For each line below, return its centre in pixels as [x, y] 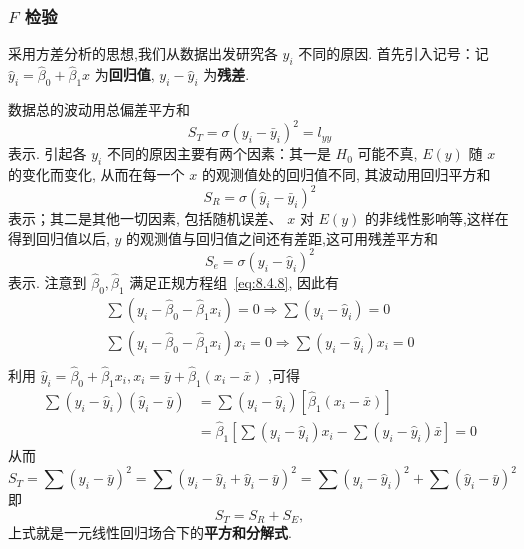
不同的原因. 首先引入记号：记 [393, 53]
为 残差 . [226, 74]
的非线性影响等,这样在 [436, 218]
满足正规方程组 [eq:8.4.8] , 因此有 [234, 281]
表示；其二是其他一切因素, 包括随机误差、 [145, 218]
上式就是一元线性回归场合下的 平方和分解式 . [150, 532]
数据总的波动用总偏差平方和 [99, 109]
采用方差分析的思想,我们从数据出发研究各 [143, 53]
